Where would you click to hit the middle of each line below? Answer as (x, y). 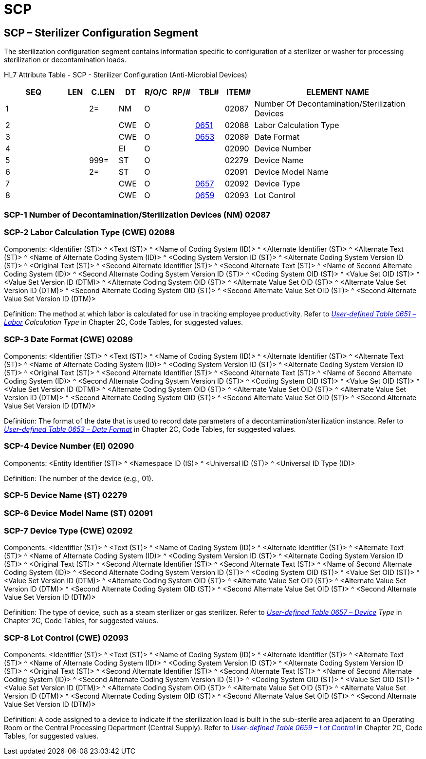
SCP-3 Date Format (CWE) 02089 (68, 339)
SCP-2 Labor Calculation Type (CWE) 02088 (90, 232)
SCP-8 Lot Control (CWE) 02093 (66, 638)
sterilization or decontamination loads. (65, 60)
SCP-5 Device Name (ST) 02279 (66, 495)
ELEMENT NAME (338, 92)
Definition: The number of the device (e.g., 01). (79, 478)
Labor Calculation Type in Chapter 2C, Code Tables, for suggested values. (123, 322)
